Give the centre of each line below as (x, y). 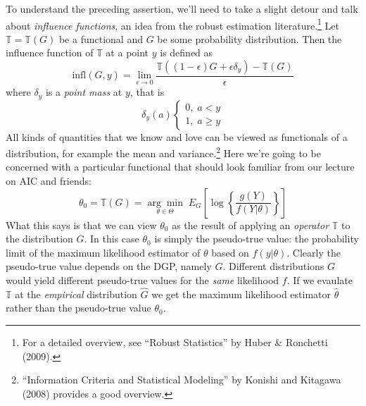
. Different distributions (273, 266)
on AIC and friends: (49, 180)
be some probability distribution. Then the (250, 38)
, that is (147, 92)
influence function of (50, 53)
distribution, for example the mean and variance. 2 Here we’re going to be (163, 152)
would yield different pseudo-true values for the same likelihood (143, 279)
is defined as (187, 53)
